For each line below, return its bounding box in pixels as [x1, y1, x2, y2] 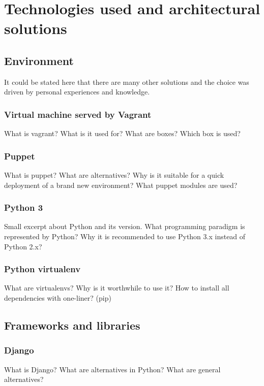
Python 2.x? [4, 241, 42, 251]
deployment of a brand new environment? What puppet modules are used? [4, 179, 238, 190]
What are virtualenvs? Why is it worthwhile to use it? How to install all [4, 282, 229, 293]
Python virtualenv [4, 263, 81, 275]
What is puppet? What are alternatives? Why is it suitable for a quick [4, 169, 224, 180]
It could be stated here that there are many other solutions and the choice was [4, 76, 249, 87]
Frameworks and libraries [4, 317, 140, 333]
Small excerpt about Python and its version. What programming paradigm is [4, 221, 245, 232]
